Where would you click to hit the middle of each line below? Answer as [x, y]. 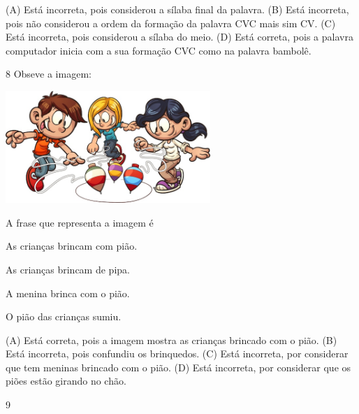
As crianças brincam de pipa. [68, 269]
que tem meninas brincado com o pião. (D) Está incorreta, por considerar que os [178, 367]
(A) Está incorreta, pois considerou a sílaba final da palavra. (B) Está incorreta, [177, 9]
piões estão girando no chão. [66, 381]
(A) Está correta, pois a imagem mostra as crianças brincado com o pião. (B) [171, 340]
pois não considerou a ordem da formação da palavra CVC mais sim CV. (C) [171, 23]
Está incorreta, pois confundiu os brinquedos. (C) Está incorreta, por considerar [177, 354]
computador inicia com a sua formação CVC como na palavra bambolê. [159, 50]
